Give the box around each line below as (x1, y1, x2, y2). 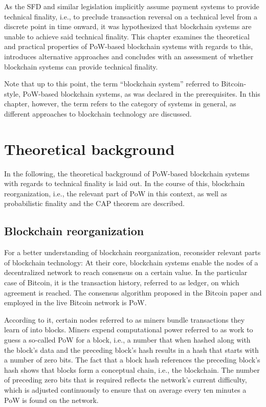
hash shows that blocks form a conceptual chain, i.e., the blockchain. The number (4, 364, 260, 375)
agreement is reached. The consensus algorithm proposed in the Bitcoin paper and (4, 287, 262, 298)
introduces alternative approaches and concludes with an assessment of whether (4, 51, 254, 61)
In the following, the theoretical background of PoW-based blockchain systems (4, 168, 250, 178)
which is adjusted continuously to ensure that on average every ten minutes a (4, 384, 247, 395)
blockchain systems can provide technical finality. (4, 61, 158, 72)
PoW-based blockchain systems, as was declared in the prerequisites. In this (23, 88, 260, 99)
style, (4, 88, 20, 99)
